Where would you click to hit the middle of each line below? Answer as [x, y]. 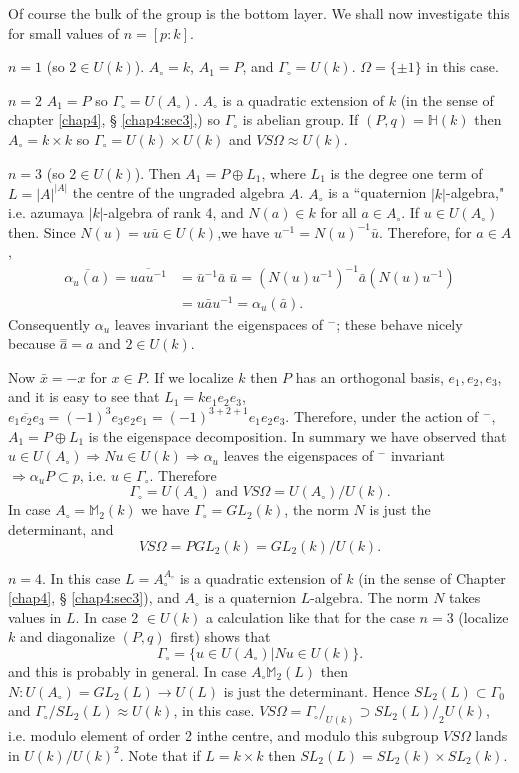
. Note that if [160, 754]
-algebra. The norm [369, 597]
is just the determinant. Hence [316, 690]
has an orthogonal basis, [369, 376]
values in [35, 616]
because [32, 343]
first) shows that [220, 636]
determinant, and [61, 528]
